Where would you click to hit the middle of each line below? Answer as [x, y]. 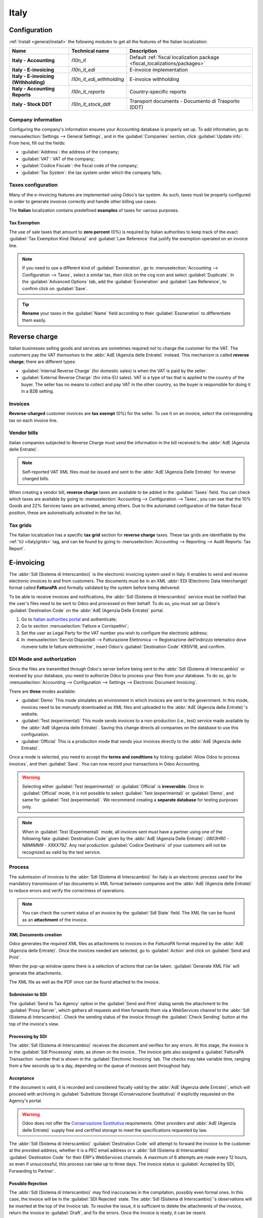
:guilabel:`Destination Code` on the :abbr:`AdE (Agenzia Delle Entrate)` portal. [86, 610]
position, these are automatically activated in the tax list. [65, 513]
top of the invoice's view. [34, 1024]
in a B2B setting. [38, 391]
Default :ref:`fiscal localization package [174, 57]
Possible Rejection [28, 1183]
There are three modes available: [42, 691]
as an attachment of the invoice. [55, 920]
